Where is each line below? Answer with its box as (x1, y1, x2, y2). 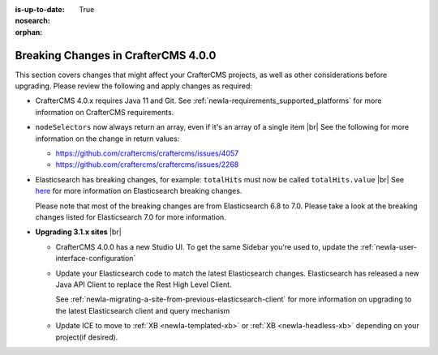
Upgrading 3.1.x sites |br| (35, 227, 122, 237)
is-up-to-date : (15, 5, 65, 14)
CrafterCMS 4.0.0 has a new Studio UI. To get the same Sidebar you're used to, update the (55, 242, 359, 251)
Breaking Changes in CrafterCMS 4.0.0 (15, 49, 217, 62)
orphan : (15, 27, 43, 36)
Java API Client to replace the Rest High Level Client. (55, 280, 232, 289)
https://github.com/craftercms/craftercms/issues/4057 (55, 148, 239, 158)
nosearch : (15, 16, 50, 26)
